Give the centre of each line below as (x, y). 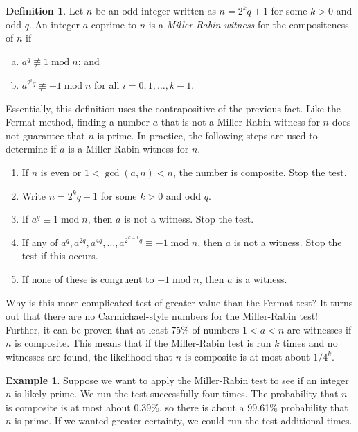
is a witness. (261, 278)
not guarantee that (45, 135)
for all (107, 85)
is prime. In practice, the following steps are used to (207, 135)
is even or (61, 172)
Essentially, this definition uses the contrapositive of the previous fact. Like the (173, 108)
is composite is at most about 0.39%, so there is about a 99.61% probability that (177, 407)
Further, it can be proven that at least (87, 329)
